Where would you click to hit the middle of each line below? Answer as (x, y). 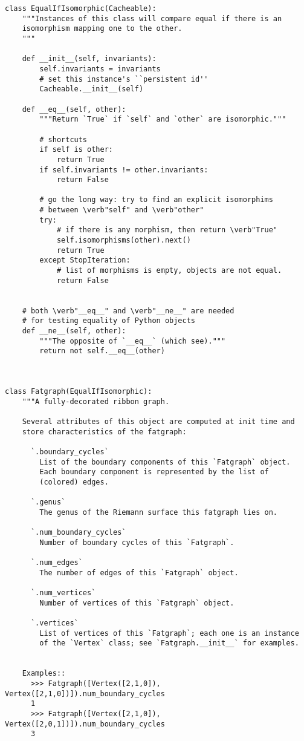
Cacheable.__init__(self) (92, 89)
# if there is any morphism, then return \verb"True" (167, 230)
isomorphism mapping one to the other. (102, 29)
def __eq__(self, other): (74, 109)
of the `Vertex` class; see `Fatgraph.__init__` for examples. (169, 643)
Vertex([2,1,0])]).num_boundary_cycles (85, 694)
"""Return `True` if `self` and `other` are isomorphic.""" (163, 119)
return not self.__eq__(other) (102, 351)
